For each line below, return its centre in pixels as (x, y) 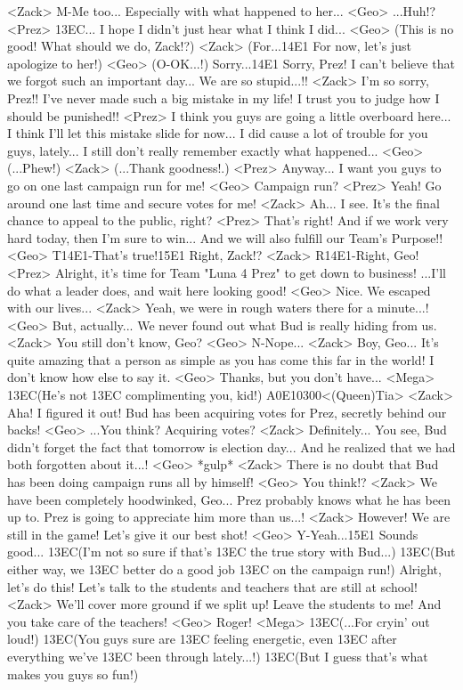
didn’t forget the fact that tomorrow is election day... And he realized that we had (231, 446)
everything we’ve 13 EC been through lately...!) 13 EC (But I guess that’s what (218, 656)
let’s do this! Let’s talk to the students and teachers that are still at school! (212, 586)
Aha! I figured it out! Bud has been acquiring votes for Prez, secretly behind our (227, 412)
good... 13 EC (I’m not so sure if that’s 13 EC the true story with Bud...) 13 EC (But (231, 552)
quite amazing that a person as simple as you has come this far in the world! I (221, 359)
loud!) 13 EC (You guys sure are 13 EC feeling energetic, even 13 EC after (202, 639)
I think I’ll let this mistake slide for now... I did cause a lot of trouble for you (218, 133)
